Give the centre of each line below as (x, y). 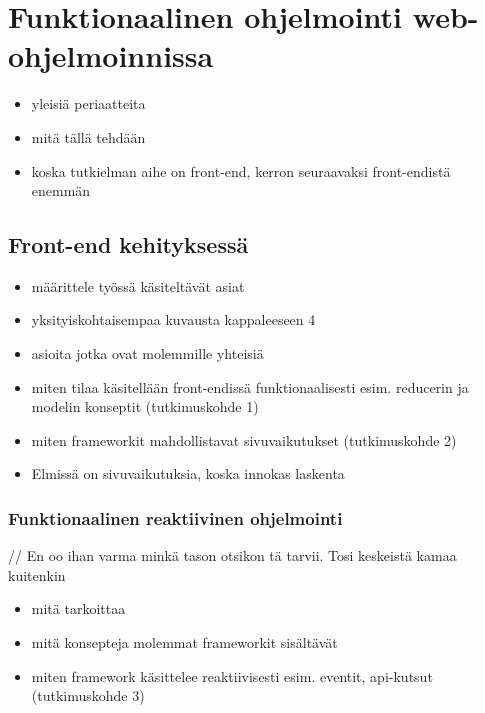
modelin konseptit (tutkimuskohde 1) (145, 406)
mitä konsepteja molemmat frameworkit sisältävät (184, 642)
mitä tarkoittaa (78, 608)
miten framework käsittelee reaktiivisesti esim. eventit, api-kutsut (232, 675)
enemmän (61, 190)
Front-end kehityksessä (128, 244)
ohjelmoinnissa (111, 55)
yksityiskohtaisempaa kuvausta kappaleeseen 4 (173, 319)
